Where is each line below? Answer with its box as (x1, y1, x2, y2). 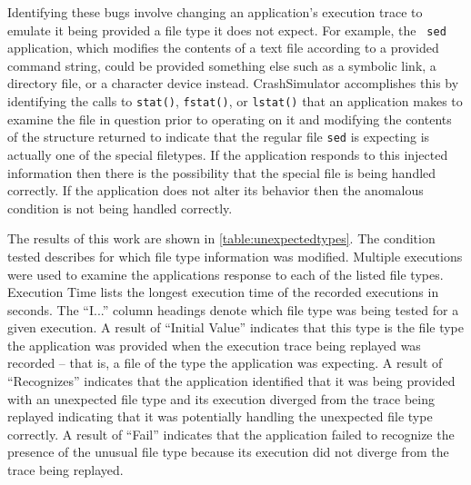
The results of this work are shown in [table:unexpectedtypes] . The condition (7, 229, 436, 248)
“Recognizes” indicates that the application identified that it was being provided (7, 371, 456, 391)
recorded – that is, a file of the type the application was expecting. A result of (7, 353, 443, 372)
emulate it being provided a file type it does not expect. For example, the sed (7, 20, 446, 39)
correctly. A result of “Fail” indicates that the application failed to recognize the (7, 424, 455, 443)
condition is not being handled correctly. (7, 198, 233, 217)
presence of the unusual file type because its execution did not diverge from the (7, 442, 449, 461)
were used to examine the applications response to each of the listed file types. (7, 264, 444, 283)
